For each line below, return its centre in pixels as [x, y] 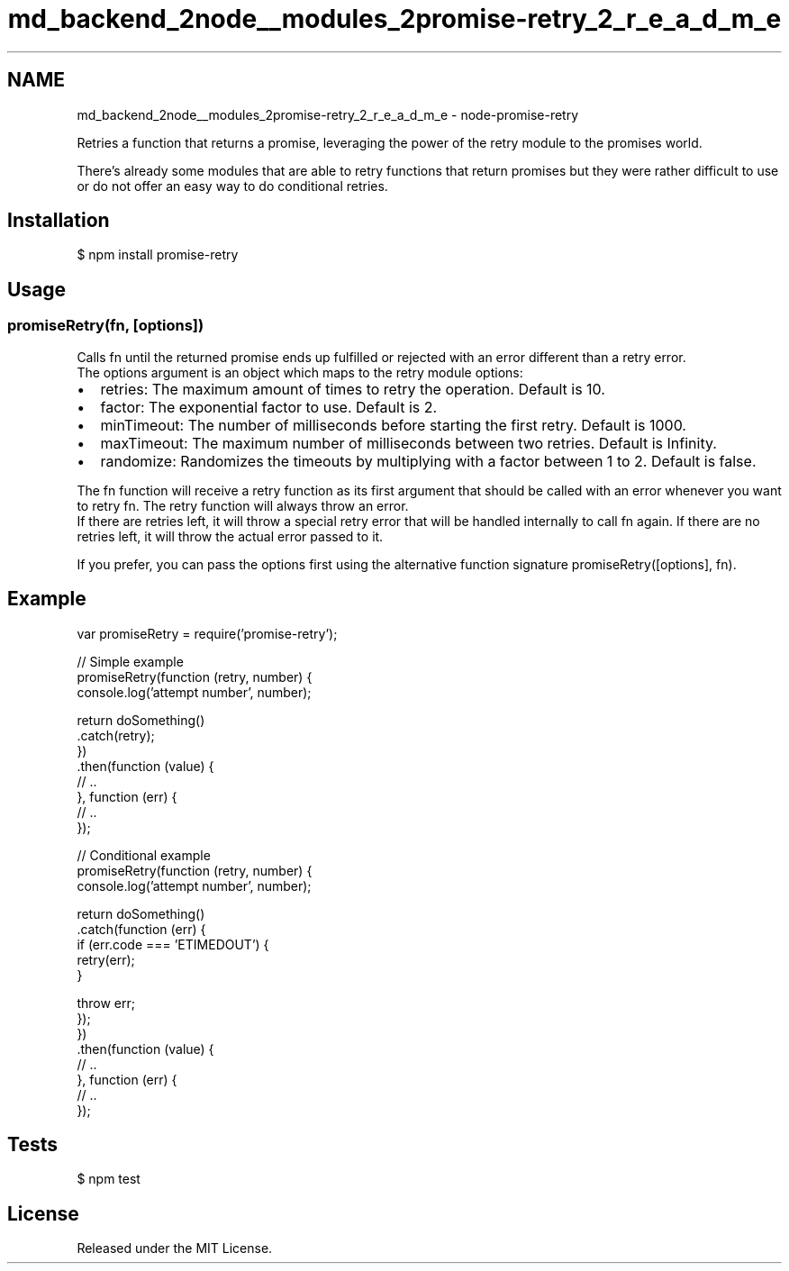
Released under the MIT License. [175, 1248]
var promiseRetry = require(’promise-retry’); [207, 633]
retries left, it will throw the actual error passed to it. [230, 536]
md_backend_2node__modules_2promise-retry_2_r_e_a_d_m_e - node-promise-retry [328, 114]
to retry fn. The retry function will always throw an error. [243, 505]
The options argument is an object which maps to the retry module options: [300, 372]
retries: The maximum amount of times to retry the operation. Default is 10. [353, 389]
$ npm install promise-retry [158, 255]
